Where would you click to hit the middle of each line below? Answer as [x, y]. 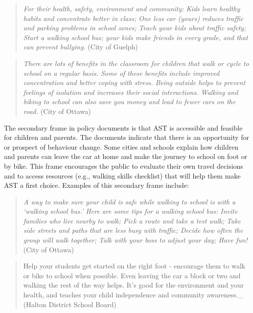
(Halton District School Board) [70, 304]
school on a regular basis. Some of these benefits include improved [121, 73]
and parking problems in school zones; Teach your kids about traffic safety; [135, 28]
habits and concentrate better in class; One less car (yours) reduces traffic [133, 18]
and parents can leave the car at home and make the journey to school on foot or [126, 156]
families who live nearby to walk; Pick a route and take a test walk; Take [132, 220]
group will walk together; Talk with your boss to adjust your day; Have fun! [135, 240]
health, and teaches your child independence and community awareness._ [133, 295]
